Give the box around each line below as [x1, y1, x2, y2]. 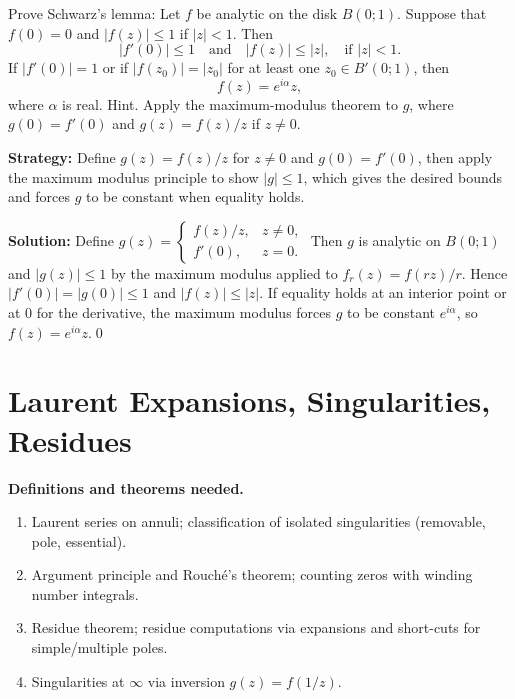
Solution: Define [8, 229, 114, 250]
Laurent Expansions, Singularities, [8, 380, 491, 421]
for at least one [227, 57, 320, 78]
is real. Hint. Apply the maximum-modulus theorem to [62, 93, 398, 114]
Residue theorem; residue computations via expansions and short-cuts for [31, 617, 481, 638]
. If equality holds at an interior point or [259, 282, 507, 303]
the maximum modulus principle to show [8, 166, 259, 187]
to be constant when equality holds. [85, 186, 305, 207]
